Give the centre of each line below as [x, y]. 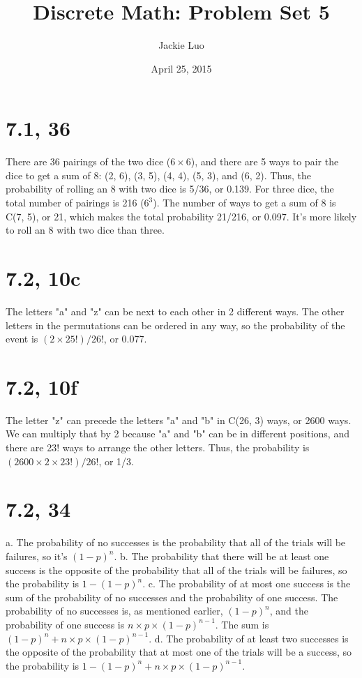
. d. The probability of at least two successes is [249, 638]
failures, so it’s [37, 556]
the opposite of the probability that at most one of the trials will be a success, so [179, 652]
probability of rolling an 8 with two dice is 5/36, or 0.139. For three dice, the [170, 189]
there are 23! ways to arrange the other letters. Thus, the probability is [158, 447]
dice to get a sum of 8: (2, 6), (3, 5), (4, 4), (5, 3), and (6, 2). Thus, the [159, 175]
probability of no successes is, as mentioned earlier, [114, 611]
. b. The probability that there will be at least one [221, 556]
